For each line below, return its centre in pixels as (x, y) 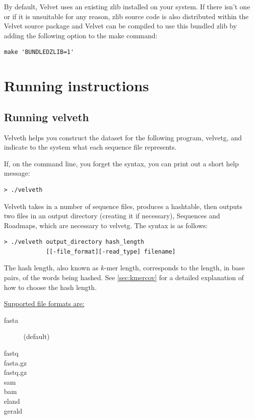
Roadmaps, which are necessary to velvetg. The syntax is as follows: (106, 225)
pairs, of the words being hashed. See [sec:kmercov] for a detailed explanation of (124, 277)
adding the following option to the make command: (81, 35)
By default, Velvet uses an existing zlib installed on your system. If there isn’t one (127, 6)
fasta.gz (15, 362)
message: (17, 173)
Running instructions (77, 86)
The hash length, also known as (51, 268)
